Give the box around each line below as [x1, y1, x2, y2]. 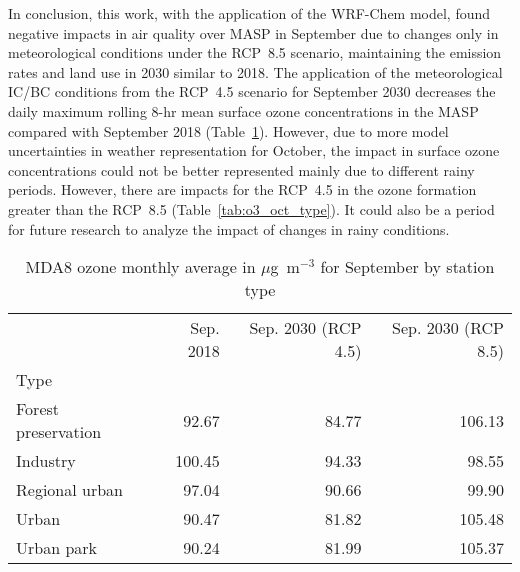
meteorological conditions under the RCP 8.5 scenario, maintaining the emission [8, 42, 502, 63]
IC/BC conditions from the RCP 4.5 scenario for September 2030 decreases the [8, 81, 496, 102]
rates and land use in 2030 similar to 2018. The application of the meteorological [8, 61, 503, 82]
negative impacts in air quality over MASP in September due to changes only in [8, 22, 499, 43]
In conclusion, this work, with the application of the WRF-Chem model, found [8, 3, 491, 23]
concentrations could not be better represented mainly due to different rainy [8, 159, 475, 180]
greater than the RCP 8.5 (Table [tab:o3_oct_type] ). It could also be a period [8, 198, 495, 219]
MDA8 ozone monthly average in [25, 255, 256, 279]
